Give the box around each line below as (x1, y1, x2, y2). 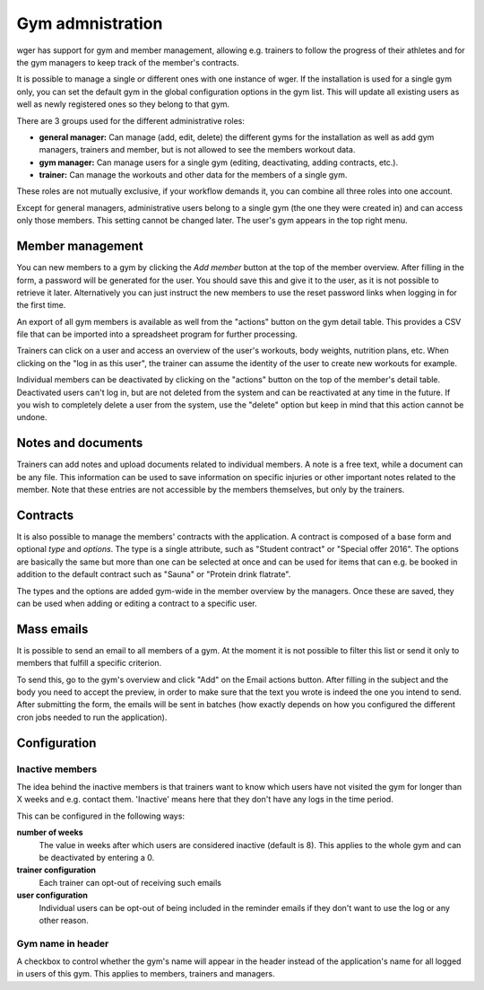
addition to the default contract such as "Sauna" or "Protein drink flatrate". (16, 569, 291, 580)
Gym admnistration (16, 13, 163, 33)
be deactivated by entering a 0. (39, 852, 155, 863)
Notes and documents (16, 435, 143, 451)
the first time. (16, 300, 66, 311)
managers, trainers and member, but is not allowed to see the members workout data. (39, 145, 356, 155)
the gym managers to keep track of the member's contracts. (16, 57, 239, 67)
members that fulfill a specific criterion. (16, 658, 162, 669)
